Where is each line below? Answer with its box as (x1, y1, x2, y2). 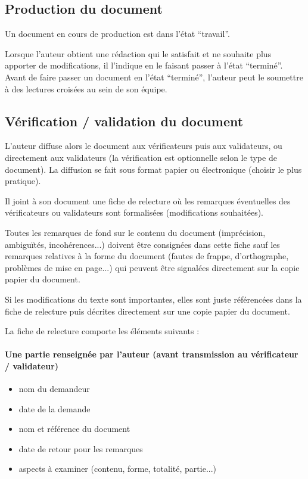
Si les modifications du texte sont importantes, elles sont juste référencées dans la (5, 293, 302, 305)
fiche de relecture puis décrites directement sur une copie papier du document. (5, 304, 290, 317)
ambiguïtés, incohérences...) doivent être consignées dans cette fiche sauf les (5, 238, 280, 250)
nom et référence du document (18, 422, 130, 435)
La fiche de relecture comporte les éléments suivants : (5, 325, 200, 337)
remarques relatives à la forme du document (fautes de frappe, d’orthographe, (5, 250, 289, 262)
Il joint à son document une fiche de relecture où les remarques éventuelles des (5, 194, 291, 207)
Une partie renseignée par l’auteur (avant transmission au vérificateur (5, 348, 298, 360)
